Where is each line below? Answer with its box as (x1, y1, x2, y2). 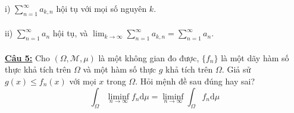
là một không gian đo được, (98, 51, 199, 64)
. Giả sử (221, 63, 251, 76)
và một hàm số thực (83, 63, 156, 76)
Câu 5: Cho (5, 51, 50, 64)
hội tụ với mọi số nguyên (56, 2, 147, 14)
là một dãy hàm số (221, 51, 289, 64)
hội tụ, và (52, 27, 88, 39)
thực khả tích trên (5, 63, 71, 76)
